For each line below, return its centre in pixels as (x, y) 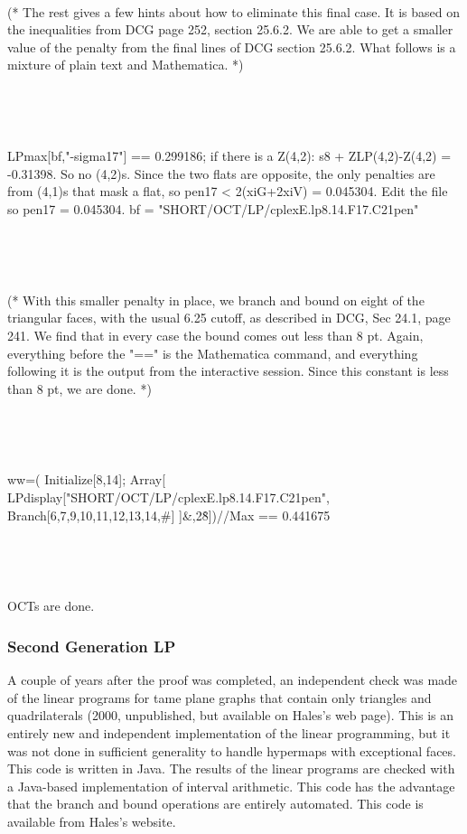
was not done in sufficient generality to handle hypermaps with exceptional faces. (232, 750)
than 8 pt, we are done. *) (79, 388)
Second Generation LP (92, 646)
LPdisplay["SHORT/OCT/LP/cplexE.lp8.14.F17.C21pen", (168, 497)
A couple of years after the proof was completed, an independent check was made (233, 680)
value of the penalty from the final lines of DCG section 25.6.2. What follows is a (232, 47)
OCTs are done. (51, 606)
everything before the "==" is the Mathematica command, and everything (213, 353)
